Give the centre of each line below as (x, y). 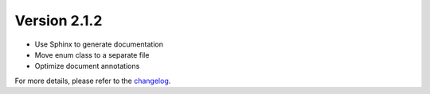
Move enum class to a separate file (92, 55)
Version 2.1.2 (59, 21)
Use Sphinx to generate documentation (99, 44)
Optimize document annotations (87, 66)
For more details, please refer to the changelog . (93, 81)
